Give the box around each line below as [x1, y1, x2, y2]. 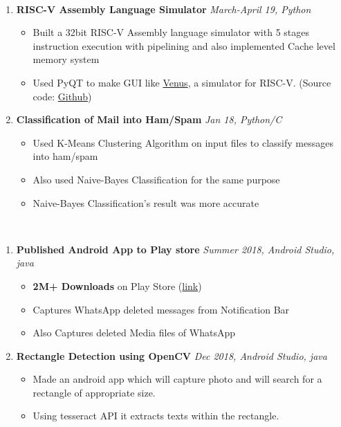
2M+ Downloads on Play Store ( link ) [33, 278, 202, 293]
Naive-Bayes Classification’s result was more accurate [33, 195, 259, 210]
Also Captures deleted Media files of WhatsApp [33, 325, 235, 340]
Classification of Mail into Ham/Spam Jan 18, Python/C [16, 112, 282, 127]
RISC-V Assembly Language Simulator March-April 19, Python [16, 1, 311, 16]
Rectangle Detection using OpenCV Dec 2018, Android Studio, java [16, 348, 327, 363]
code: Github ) [33, 89, 92, 103]
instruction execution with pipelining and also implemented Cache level [33, 38, 335, 53]
